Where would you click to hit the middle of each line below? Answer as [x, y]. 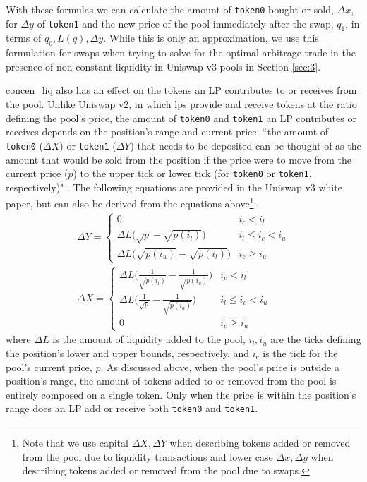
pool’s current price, [49, 367]
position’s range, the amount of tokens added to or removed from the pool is [171, 381]
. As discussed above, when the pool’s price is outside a [220, 367]
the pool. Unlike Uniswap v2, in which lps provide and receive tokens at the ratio [181, 104]
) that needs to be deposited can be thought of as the [246, 145]
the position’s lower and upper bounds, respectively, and [128, 353]
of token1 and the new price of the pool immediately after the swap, [185, 23]
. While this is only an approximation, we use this [211, 38]
